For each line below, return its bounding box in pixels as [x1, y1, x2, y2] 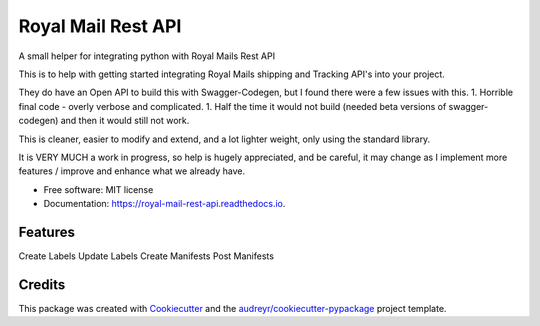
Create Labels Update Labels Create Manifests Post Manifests [18, 250, 275, 262]
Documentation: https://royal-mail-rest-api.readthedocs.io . [43, 198, 286, 210]
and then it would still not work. [60, 115, 190, 127]
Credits [18, 276, 66, 293]
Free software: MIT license [43, 183, 154, 195]
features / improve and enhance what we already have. [18, 165, 246, 177]
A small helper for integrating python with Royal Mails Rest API [18, 50, 275, 62]
